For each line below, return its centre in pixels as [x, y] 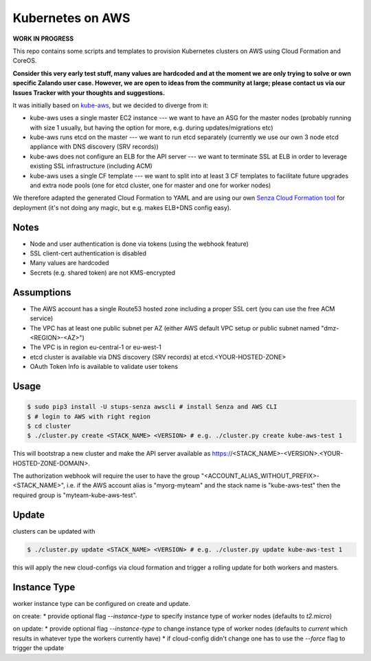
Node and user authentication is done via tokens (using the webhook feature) [139, 244]
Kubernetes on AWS [71, 18]
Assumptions [42, 292]
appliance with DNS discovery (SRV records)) [94, 147]
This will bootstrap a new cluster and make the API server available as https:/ [122, 454]
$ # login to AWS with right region [89, 416]
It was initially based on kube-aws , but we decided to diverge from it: [111, 105]
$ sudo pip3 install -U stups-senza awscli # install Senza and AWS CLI [152, 407]
